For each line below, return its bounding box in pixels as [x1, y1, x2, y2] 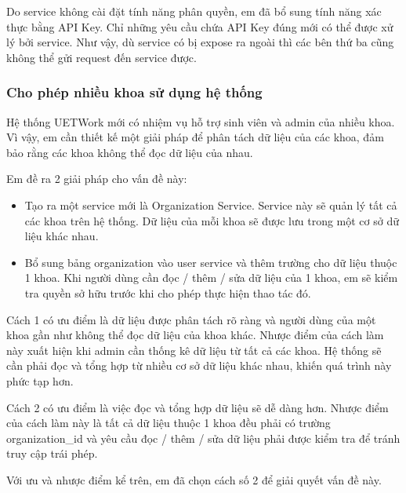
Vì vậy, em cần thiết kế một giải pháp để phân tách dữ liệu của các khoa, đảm [6, 129, 384, 145]
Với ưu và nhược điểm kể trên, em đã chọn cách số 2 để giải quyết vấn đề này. [6, 471, 382, 488]
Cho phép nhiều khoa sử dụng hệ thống [6, 82, 263, 102]
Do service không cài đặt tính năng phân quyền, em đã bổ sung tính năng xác [6, 3, 382, 19]
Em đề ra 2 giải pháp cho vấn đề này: [6, 170, 187, 187]
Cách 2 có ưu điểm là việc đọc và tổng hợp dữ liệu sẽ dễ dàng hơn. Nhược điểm [6, 399, 389, 415]
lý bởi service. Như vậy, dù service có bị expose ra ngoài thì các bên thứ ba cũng [6, 34, 394, 50]
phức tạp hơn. [6, 372, 74, 389]
